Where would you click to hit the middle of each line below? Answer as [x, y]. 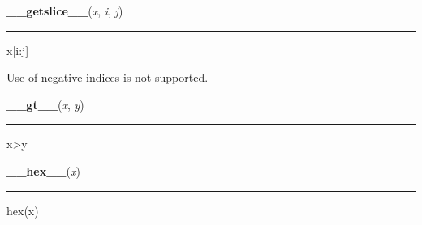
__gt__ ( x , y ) [45, 104]
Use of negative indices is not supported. [108, 77]
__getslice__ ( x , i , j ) [65, 11]
